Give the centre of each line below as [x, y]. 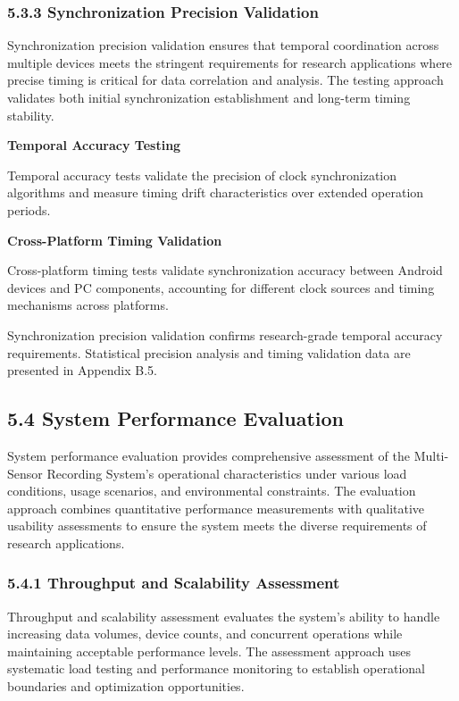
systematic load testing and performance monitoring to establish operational [217, 668]
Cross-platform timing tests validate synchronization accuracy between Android [225, 270]
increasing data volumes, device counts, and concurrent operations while [205, 634]
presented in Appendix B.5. [82, 370]
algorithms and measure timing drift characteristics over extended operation [216, 192]
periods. [29, 209]
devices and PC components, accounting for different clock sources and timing [221, 287]
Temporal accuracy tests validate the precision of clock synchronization [202, 175]
